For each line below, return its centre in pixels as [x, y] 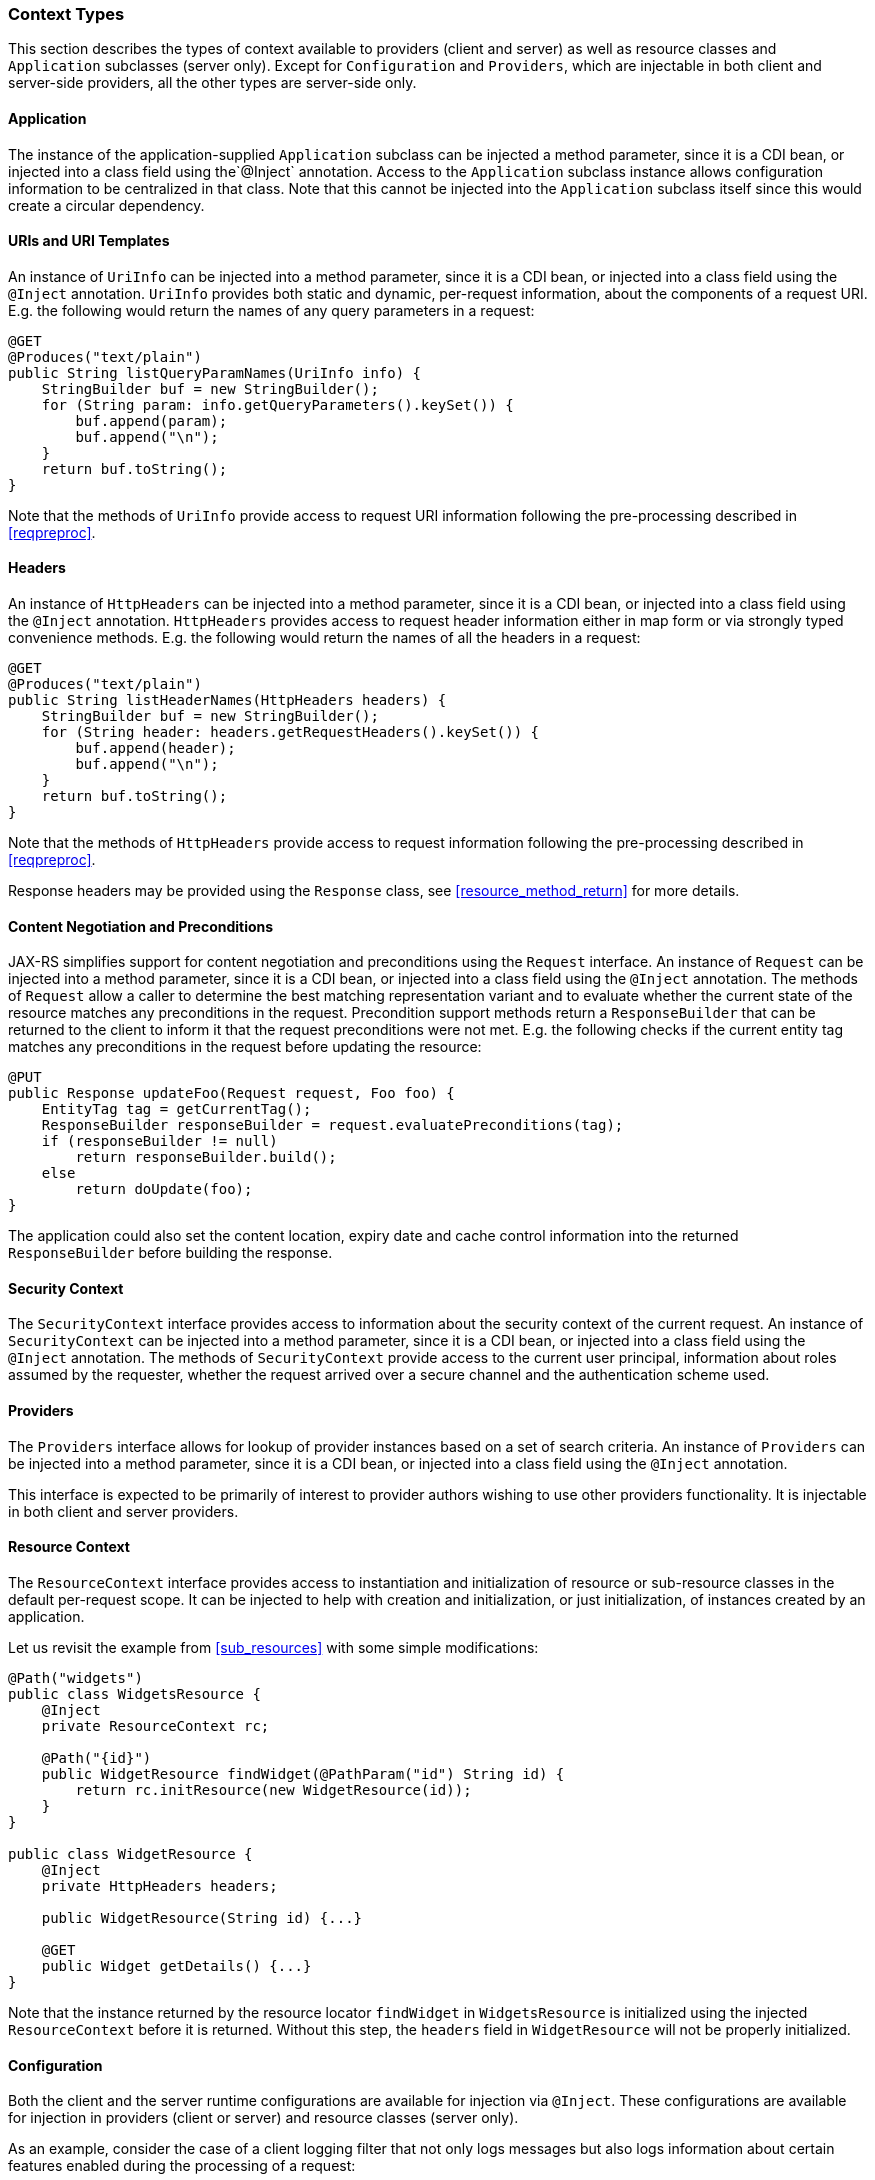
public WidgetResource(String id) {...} [202, 1917]
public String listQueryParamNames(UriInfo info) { [215, 372]
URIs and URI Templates [89, 241]
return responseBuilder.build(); [206, 1157]
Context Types [66, 14]
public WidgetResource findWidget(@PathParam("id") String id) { [303, 1773]
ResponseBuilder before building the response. [170, 1253]
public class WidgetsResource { [134, 1693]
